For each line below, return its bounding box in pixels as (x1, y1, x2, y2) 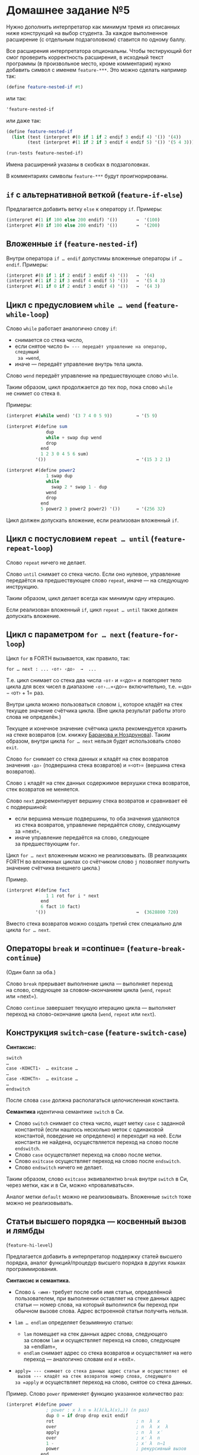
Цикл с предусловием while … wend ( (6, 300, 147, 310)
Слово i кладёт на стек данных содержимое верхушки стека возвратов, (6, 779, 191, 787)
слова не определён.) (6, 713, 61, 720)
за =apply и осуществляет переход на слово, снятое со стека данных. (14, 1378, 192, 1386)
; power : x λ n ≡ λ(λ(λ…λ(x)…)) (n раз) (46, 1408, 150, 1413)
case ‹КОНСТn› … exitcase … (6, 1076, 78, 1082)
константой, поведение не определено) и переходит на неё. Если (14, 1132, 182, 1139)
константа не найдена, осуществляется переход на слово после (14, 1138, 179, 1146)
